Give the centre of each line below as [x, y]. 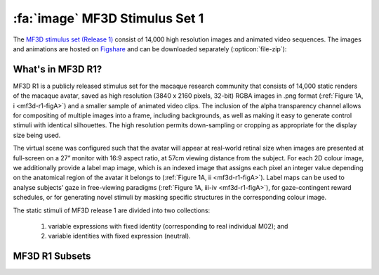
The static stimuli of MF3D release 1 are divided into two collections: [112, 210]
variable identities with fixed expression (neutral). [119, 236]
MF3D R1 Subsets [52, 256]
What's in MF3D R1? [58, 69]
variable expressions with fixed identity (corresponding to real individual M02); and [168, 226]
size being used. [37, 135]
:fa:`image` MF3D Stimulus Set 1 [108, 18]
